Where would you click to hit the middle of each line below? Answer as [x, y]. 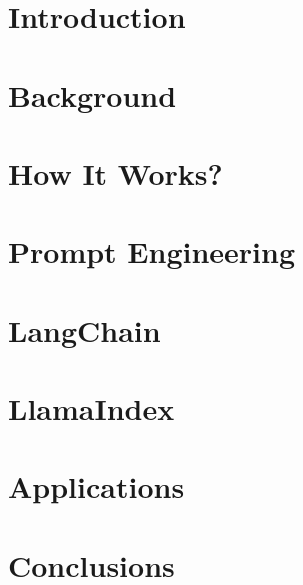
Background [92, 94]
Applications [96, 486]
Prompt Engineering [152, 251]
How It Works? [115, 172]
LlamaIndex [91, 408]
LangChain [84, 329]
